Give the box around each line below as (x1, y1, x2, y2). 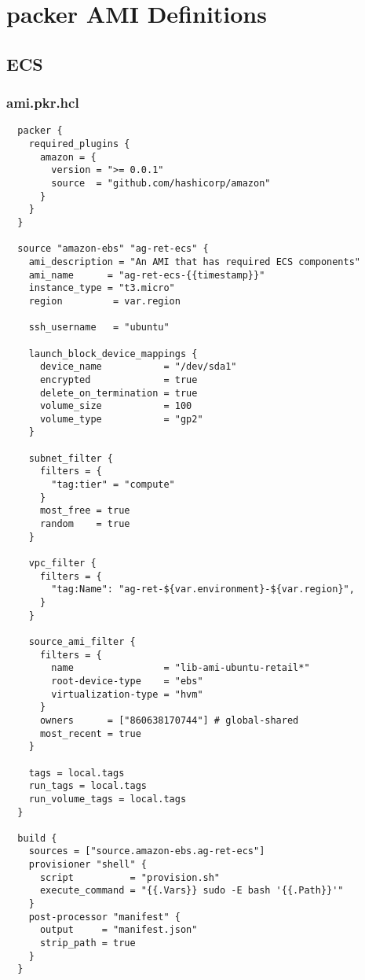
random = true (39, 518, 130, 530)
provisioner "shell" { (28, 859, 147, 871)
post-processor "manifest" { (28, 911, 181, 923)
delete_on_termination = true (39, 387, 198, 399)
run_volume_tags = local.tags (28, 793, 187, 805)
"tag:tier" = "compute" (51, 479, 175, 491)
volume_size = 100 (39, 400, 192, 412)
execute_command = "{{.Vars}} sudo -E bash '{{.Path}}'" (39, 885, 344, 897)
